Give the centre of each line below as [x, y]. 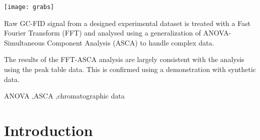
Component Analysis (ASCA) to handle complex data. [131, 42]
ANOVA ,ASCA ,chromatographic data [64, 96]
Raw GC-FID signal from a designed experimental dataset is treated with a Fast [127, 23]
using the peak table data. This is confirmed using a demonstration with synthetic [130, 69]
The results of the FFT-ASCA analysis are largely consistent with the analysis [124, 59]
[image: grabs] [29, 7]
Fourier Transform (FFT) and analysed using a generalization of [102, 33]
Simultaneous [24, 42]
